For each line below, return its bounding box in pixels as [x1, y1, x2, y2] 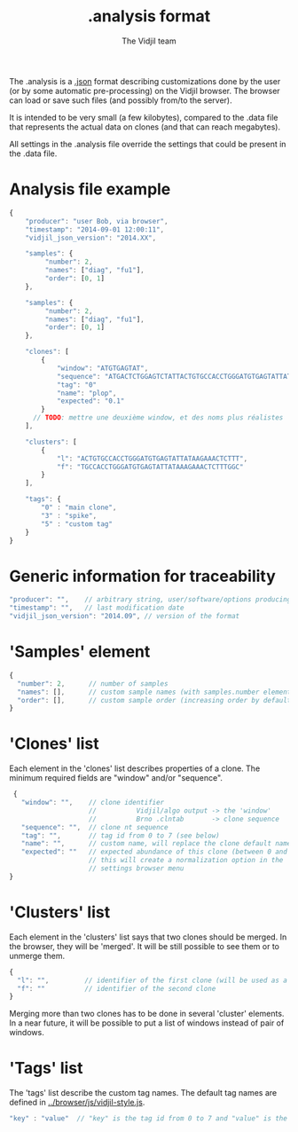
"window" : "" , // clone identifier [20, 798, 165, 807]
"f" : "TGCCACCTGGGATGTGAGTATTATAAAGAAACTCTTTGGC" [56, 462, 244, 471]
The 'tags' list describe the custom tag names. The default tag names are [9, 1088, 278, 1098]
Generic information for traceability [9, 566, 277, 586]
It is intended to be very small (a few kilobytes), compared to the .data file [9, 112, 278, 122]
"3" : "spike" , [41, 511, 98, 520]
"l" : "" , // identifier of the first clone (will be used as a [17, 976, 288, 985]
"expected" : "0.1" [56, 397, 125, 405]
